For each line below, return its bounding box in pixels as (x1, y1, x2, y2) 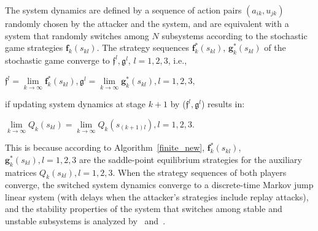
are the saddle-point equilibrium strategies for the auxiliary (79, 153, 302, 165)
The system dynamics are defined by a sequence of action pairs (5, 4, 242, 16)
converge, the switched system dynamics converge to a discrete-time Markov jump (5, 178, 314, 191)
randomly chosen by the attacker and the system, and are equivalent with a (5, 17, 289, 29)
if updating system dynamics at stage (5, 97, 145, 110)
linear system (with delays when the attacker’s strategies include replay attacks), (5, 190, 309, 203)
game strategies (5, 41, 63, 54)
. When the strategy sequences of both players (112, 165, 287, 178)
